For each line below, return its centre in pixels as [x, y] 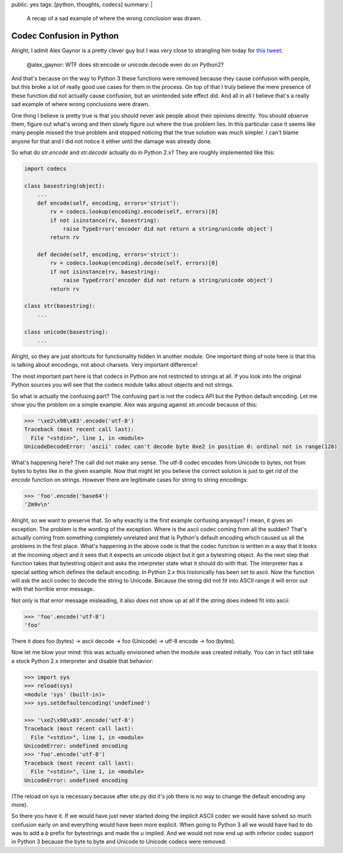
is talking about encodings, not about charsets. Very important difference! [104, 365]
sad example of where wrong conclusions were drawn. [81, 104]
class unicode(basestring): [66, 332]
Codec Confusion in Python [65, 36]
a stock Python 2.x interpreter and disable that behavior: [82, 661]
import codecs [45, 169]
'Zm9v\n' [37, 505]
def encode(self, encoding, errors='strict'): [108, 203]
